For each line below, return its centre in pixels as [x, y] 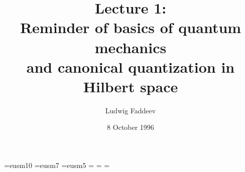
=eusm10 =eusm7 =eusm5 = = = [57, 165]
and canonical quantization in [131, 66]
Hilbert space [131, 86]
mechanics [131, 47]
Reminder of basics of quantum [131, 27]
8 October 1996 [131, 127]
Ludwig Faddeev [131, 110]
